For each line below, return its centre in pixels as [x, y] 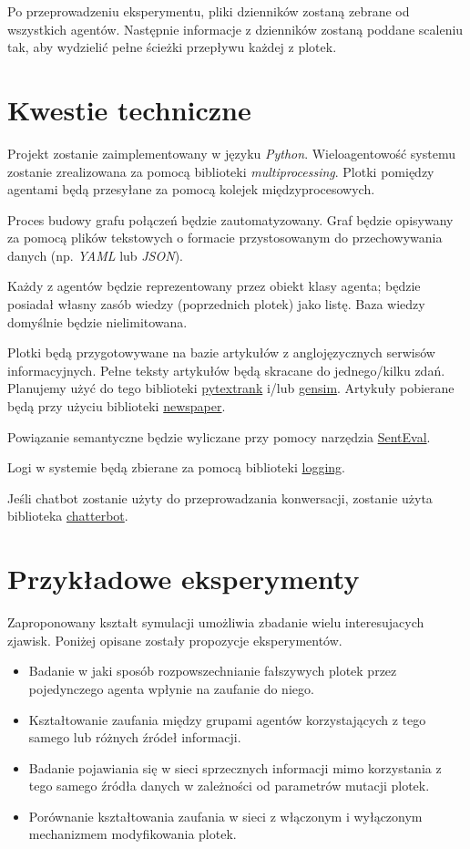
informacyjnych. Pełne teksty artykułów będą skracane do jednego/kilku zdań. [226, 370]
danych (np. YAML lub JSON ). [95, 255]
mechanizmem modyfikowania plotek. [133, 834]
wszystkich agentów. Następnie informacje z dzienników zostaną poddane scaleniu [235, 29]
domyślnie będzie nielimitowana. [97, 321]
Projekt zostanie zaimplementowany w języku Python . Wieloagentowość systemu [231, 153]
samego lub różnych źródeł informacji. [135, 737]
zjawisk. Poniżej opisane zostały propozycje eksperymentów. [175, 640]
